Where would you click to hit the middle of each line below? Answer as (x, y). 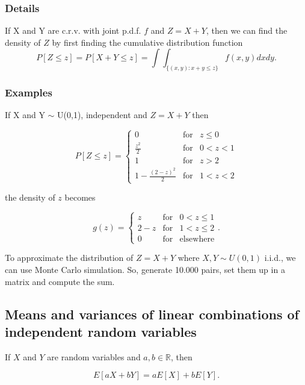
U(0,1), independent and (102, 115)
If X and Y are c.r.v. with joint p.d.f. (73, 30)
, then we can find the (247, 30)
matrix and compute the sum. (60, 281)
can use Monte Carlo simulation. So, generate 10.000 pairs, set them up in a (145, 270)
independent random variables (101, 332)
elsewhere (197, 239)
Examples (29, 92)
